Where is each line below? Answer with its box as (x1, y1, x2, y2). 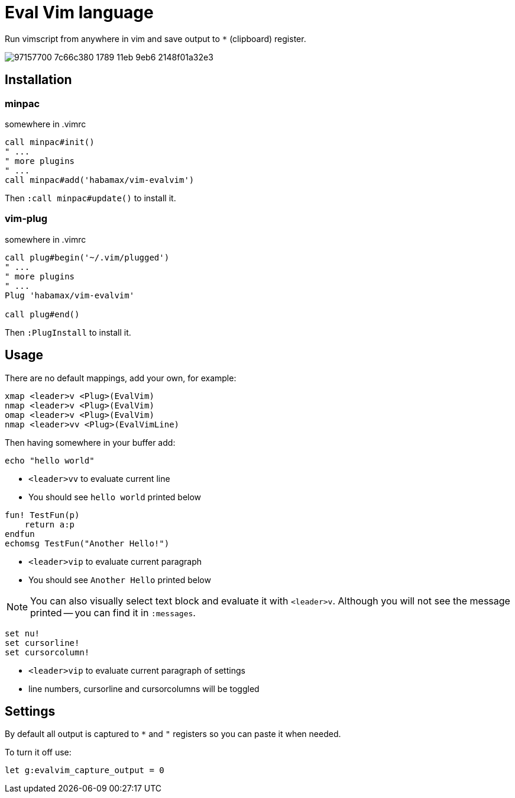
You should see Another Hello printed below (28, 574, 211, 585)
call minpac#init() (5, 137, 95, 147)
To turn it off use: (5, 747, 72, 758)
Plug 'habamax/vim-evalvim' (5, 290, 135, 300)
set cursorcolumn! (5, 647, 90, 657)
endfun (5, 529, 35, 539)
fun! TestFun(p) (5, 510, 80, 520)
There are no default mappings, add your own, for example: (5, 372, 237, 383)
